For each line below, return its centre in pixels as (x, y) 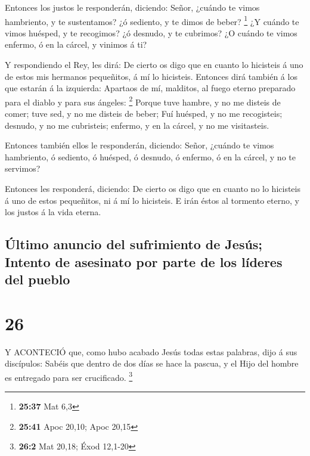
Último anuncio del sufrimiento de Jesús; (134, 244)
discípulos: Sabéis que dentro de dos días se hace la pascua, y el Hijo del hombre (152, 363)
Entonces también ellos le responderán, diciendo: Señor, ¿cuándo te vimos (139, 145)
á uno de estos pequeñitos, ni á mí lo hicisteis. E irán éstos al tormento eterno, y (152, 200)
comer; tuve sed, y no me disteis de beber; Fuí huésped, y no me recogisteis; (144, 114)
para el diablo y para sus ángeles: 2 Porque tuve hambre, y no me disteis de (143, 101)
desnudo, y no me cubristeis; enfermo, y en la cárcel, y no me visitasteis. (137, 125)
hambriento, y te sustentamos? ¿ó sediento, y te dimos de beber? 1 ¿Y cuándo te (152, 20)
